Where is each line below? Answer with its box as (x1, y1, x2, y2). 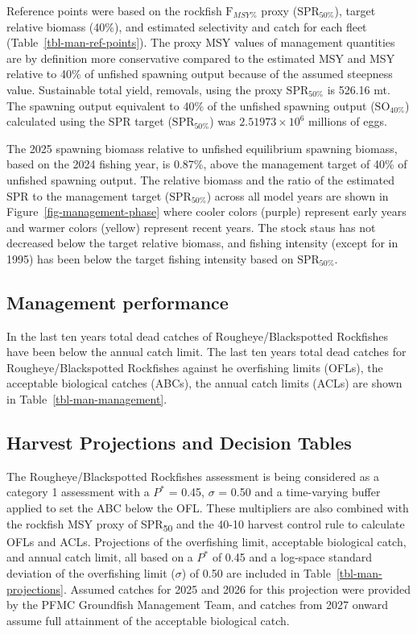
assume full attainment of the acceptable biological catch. (6, 611, 290, 628)
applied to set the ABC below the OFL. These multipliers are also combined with (6, 499, 409, 516)
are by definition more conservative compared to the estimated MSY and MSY (6, 49, 395, 66)
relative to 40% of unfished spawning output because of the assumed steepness (6, 65, 393, 82)
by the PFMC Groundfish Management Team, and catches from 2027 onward (6, 596, 389, 613)
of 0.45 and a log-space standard (212, 549, 373, 566)
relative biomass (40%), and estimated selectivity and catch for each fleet (6, 18, 367, 35)
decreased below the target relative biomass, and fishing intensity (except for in (6, 234, 398, 251)
